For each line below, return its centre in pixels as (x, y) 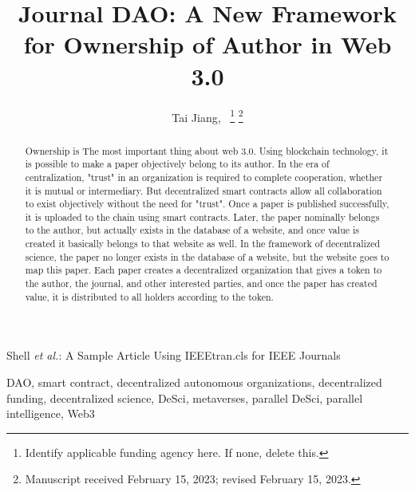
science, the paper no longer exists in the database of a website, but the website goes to (207, 256)
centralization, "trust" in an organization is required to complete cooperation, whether (204, 177)
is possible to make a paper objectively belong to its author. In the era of (177, 164)
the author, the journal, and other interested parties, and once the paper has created (201, 283)
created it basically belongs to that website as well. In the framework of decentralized (203, 244)
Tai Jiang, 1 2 (207, 116)
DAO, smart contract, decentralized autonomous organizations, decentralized (194, 382)
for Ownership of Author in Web (207, 44)
